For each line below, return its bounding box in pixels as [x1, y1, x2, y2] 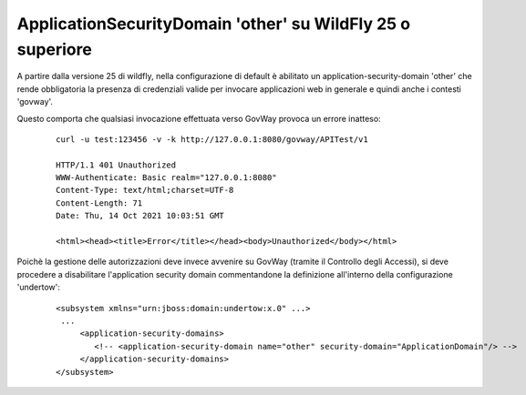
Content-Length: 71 [56, 197, 143, 208]
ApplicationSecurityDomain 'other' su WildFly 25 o [16, 14, 410, 34]
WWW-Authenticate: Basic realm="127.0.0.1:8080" [56, 173, 277, 183]
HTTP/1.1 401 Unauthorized [56, 159, 177, 170]
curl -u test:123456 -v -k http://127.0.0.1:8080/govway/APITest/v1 [56, 134, 368, 145]
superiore [16, 39, 93, 59]
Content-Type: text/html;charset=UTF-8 [56, 185, 234, 196]
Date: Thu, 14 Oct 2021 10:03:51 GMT [56, 210, 225, 221]
